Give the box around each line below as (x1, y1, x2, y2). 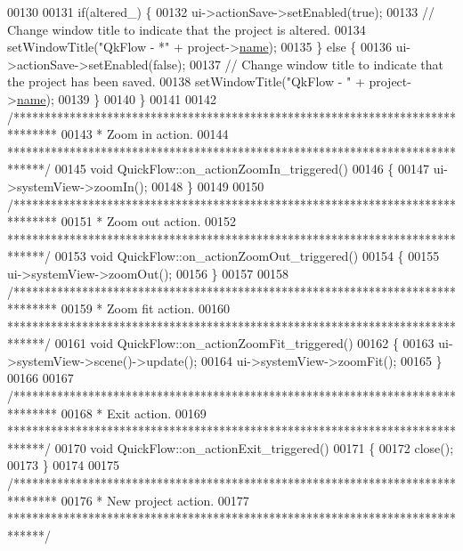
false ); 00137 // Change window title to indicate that (153, 54, 444, 73)
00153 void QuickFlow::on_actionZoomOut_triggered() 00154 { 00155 (54, 247, 440, 265)
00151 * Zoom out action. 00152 (61, 212, 237, 231)
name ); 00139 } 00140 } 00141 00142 (16, 89, 216, 108)
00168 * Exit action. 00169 (61, 403, 207, 422)
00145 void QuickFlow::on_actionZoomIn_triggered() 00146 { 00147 (54, 159, 429, 178)
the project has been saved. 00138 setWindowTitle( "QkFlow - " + (7, 72, 365, 91)
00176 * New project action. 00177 (61, 490, 249, 509)
